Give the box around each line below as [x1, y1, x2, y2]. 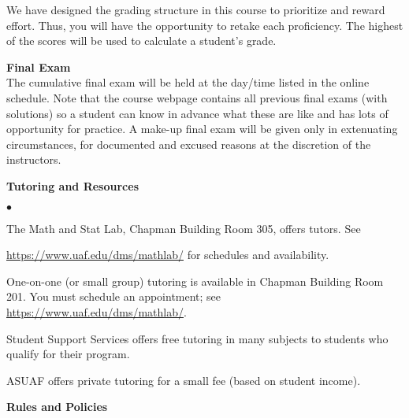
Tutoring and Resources [6, 177, 139, 194]
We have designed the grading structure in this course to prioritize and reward [6, 2, 385, 17]
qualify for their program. [6, 346, 130, 362]
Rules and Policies [6, 398, 108, 415]
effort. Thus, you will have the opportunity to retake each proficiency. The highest [6, 17, 403, 33]
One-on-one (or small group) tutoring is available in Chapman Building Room [6, 272, 384, 289]
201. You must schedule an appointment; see [6, 288, 221, 305]
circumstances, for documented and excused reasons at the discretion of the [6, 135, 371, 152]
